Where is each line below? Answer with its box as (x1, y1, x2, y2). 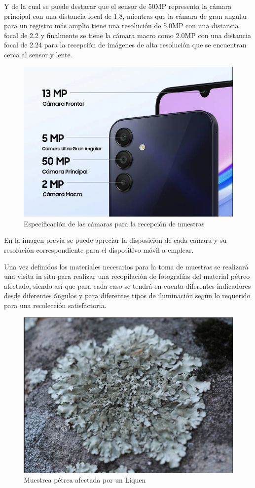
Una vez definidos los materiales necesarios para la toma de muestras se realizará (4, 261, 249, 271)
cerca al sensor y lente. (4, 49, 73, 59)
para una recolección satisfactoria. (4, 300, 107, 310)
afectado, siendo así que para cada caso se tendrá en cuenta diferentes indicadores (4, 280, 251, 291)
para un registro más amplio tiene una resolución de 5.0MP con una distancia (4, 20, 239, 31)
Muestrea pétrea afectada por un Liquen (24, 475, 146, 485)
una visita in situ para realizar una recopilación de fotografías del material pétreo (4, 271, 250, 281)
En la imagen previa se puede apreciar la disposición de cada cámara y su (4, 235, 227, 245)
